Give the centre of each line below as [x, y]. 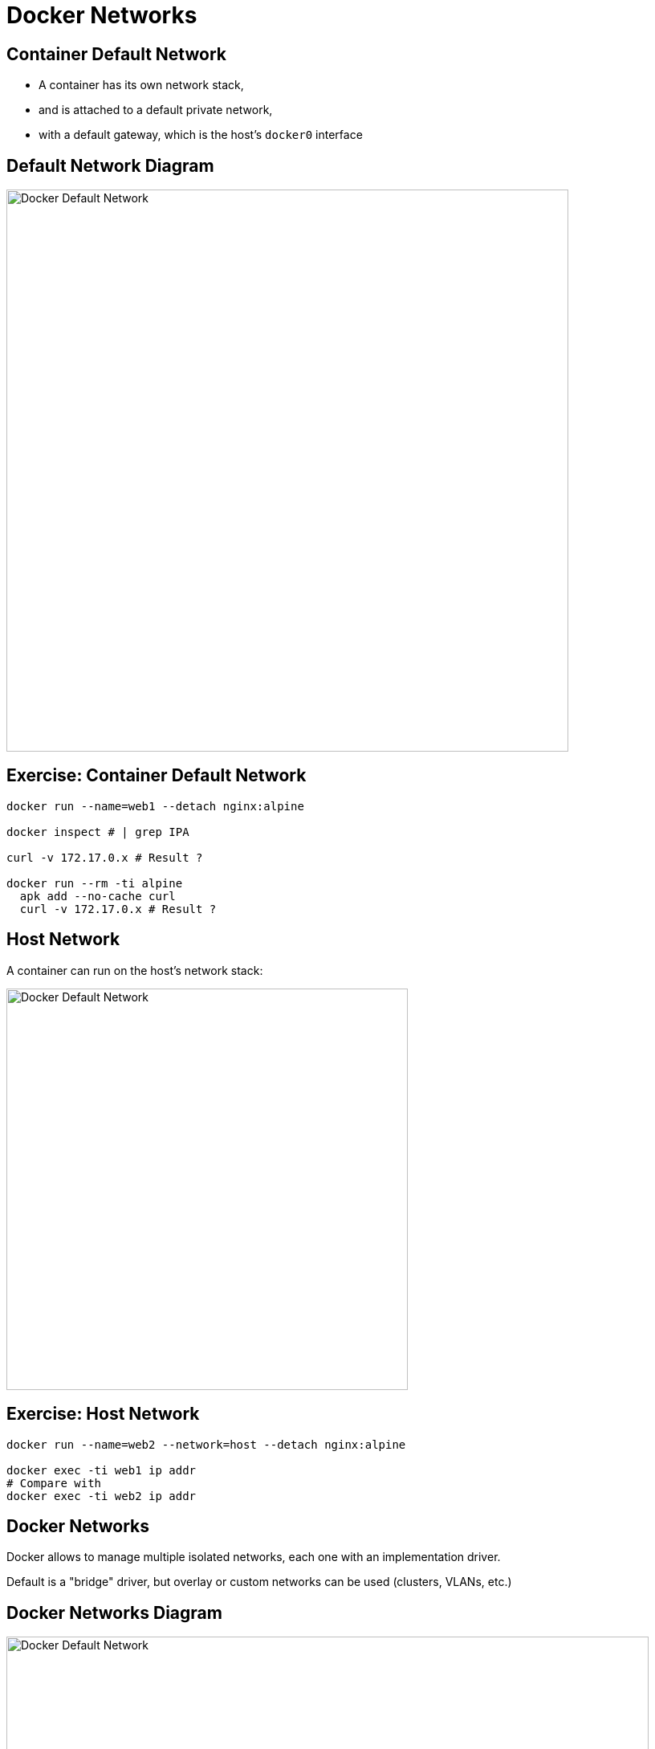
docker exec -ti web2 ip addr [102, 1496]
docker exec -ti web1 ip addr [102, 1470]
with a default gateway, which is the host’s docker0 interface [201, 135]
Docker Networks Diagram [114, 1612]
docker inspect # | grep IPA [98, 832]
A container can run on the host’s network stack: [135, 970]
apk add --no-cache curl [98, 896]
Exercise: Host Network [103, 1414]
